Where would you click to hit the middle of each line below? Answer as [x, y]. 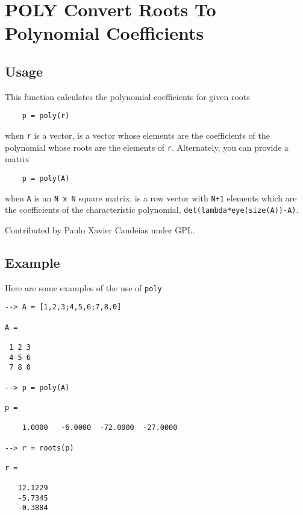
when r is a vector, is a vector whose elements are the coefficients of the [138, 135]
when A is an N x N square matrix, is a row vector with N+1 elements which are [151, 197]
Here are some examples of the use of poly [83, 287]
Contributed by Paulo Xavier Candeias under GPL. [100, 229]
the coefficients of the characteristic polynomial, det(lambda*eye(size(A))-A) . [152, 210]
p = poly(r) [46, 116]
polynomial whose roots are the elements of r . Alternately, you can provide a [147, 147]
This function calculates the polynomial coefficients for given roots [127, 96]
